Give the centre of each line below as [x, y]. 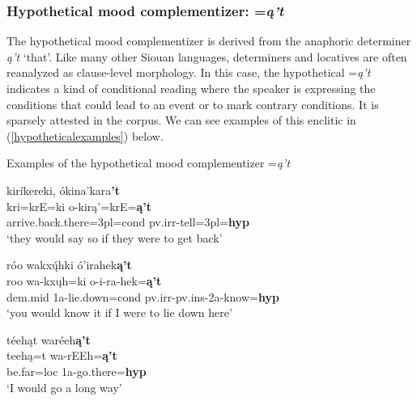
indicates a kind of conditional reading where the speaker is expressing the [191, 88]
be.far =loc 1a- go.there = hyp [77, 371]
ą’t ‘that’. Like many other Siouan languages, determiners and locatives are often [207, 56]
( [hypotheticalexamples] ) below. [85, 135]
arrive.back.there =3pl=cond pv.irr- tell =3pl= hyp [128, 222]
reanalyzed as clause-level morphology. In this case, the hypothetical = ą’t [189, 72]
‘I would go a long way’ [64, 387]
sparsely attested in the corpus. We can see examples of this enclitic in [181, 120]
